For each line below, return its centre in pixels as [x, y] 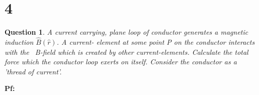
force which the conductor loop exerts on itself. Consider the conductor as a [121, 62]
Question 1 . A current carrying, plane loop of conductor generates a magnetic [126, 32]
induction [19, 41]
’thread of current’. [33, 71]
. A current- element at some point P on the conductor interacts [156, 41]
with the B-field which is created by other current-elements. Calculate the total [126, 52]
